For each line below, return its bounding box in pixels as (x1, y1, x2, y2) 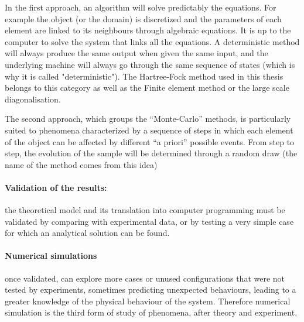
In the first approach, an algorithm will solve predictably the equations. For (5, 1, 276, 13)
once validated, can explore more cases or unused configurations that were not (5, 272, 285, 284)
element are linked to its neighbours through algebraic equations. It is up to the (5, 24, 291, 36)
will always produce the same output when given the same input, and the (5, 47, 268, 59)
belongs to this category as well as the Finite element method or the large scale (5, 81, 289, 94)
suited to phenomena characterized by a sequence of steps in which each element (5, 124, 293, 136)
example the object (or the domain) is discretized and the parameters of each (5, 12, 282, 25)
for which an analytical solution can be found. (5, 227, 170, 239)
